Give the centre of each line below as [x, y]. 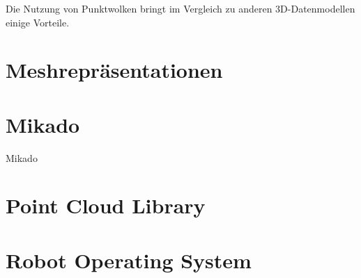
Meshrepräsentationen [114, 70]
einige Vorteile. [38, 22]
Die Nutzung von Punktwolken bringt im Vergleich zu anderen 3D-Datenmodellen [180, 8]
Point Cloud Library [106, 205]
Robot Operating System [129, 260]
